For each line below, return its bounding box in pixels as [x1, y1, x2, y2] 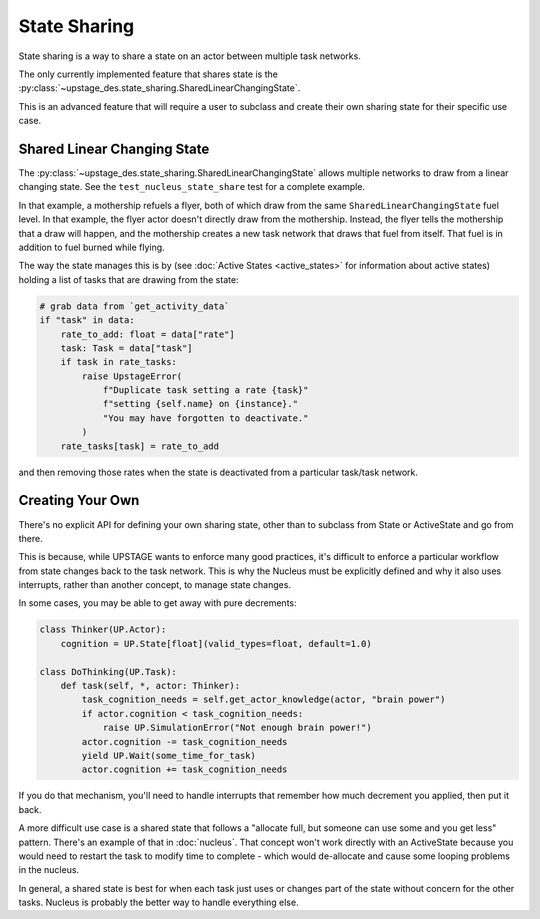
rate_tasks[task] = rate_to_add [60, 440, 220, 452]
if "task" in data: [39, 315, 135, 326]
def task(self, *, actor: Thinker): [60, 680, 240, 692]
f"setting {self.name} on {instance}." [102, 398, 299, 410]
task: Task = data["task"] [60, 342, 194, 354]
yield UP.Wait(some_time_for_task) [81, 750, 257, 761]
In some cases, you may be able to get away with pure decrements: [18, 597, 297, 609]
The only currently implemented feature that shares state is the [18, 68, 279, 80]
